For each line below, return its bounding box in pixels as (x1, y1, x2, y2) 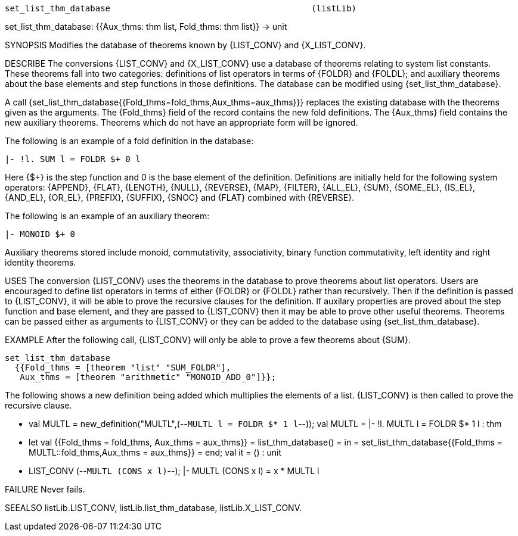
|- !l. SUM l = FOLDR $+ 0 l (5, 154, 141, 164)
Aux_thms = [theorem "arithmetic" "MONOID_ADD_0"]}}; (20, 372, 277, 382)
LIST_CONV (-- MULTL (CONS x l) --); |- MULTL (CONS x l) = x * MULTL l (29, 466, 320, 476)
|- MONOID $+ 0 (5, 229, 76, 239)
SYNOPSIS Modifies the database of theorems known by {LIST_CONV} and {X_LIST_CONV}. (5, 40, 366, 50)
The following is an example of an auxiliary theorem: (5, 211, 210, 221)
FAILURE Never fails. (5, 484, 85, 494)
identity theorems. (5, 257, 76, 267)
